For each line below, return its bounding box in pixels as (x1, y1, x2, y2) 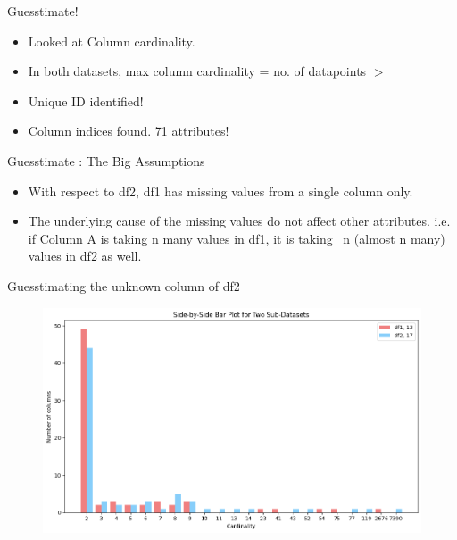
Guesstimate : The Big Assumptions (7, 151, 205, 170)
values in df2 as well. (28, 246, 142, 265)
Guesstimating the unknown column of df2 (7, 276, 240, 295)
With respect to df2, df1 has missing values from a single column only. (28, 181, 413, 200)
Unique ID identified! (28, 91, 144, 110)
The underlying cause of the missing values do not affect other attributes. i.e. (28, 212, 451, 230)
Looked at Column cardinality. (28, 31, 195, 50)
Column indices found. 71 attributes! (28, 121, 229, 140)
